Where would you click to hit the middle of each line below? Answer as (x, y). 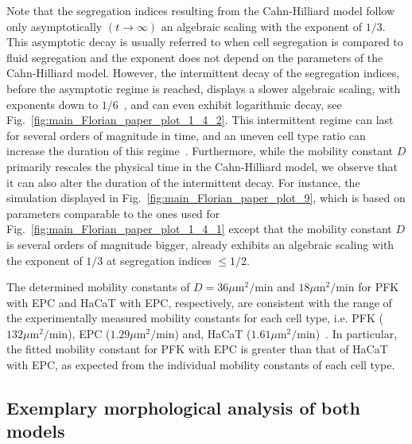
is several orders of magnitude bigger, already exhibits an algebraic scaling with (200, 244)
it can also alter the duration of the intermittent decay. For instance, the (183, 182)
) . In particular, (356, 333)
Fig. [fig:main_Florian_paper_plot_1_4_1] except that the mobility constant (199, 229)
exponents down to (52, 104)
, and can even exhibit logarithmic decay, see (233, 104)
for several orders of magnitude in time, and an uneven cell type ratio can (186, 135)
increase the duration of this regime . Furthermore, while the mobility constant (200, 151)
